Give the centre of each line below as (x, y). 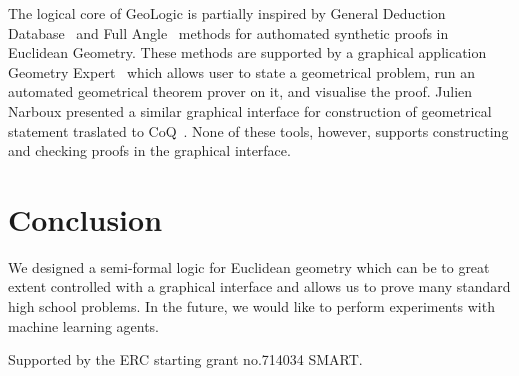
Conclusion (85, 218)
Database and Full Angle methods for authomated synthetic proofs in (228, 32)
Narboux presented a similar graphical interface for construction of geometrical (250, 110)
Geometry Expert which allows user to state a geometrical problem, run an (242, 71)
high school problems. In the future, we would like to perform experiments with (251, 306)
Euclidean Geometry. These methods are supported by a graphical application (247, 52)
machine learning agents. (84, 325)
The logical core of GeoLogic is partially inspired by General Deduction (227, 13)
